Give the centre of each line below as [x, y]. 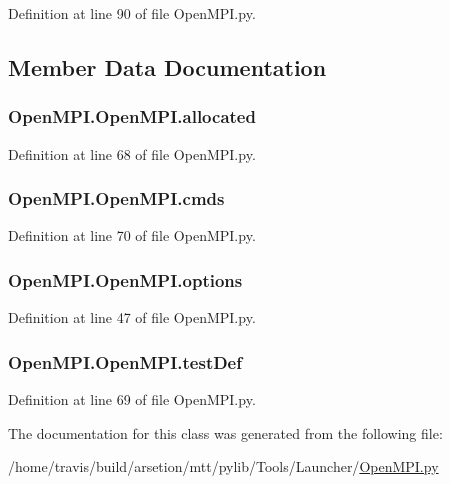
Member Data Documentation [167, 66]
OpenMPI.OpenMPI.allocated [132, 116]
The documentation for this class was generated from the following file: [225, 432]
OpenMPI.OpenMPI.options [125, 279]
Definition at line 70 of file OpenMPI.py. [132, 235]
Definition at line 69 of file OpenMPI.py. [132, 399]
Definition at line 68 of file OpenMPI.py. [132, 153]
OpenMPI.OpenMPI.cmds [116, 198]
